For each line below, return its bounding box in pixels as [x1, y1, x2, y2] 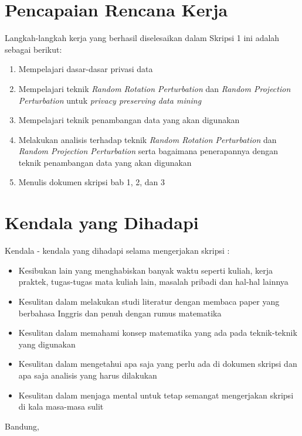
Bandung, [5, 420, 39, 432]
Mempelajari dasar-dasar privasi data [18, 63, 153, 75]
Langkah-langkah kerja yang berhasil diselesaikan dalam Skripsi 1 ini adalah [5, 32, 280, 44]
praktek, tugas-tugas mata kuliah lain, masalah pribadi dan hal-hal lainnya [18, 275, 289, 288]
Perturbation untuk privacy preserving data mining [18, 94, 202, 106]
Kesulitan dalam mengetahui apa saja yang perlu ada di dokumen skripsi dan [18, 357, 297, 370]
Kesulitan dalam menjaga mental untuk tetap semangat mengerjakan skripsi [18, 389, 294, 401]
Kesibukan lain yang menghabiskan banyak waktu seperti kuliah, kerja [18, 264, 273, 276]
